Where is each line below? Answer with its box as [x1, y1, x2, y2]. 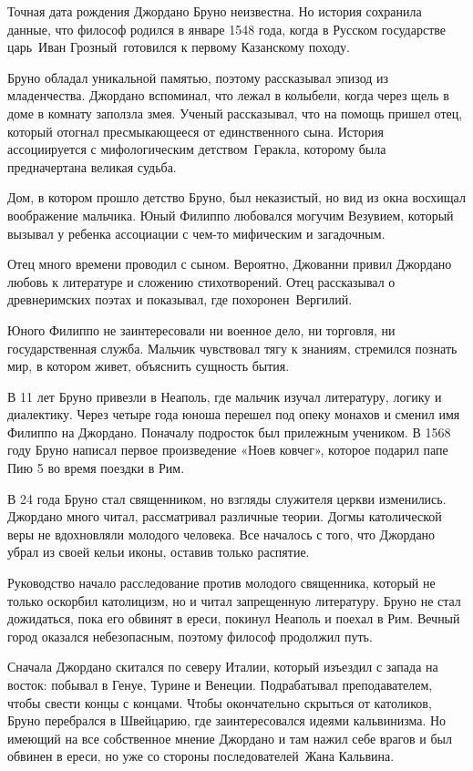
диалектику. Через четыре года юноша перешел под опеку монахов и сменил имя [7, 405, 460, 424]
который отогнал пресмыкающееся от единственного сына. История [7, 121, 384, 140]
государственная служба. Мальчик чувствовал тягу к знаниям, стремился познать [7, 338, 458, 357]
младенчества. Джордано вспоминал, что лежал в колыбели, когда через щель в [7, 86, 449, 105]
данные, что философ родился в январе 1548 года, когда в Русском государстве [7, 19, 447, 38]
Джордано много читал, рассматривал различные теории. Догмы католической [7, 507, 442, 526]
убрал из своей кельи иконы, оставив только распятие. [7, 542, 310, 561]
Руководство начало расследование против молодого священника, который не [7, 573, 436, 592]
